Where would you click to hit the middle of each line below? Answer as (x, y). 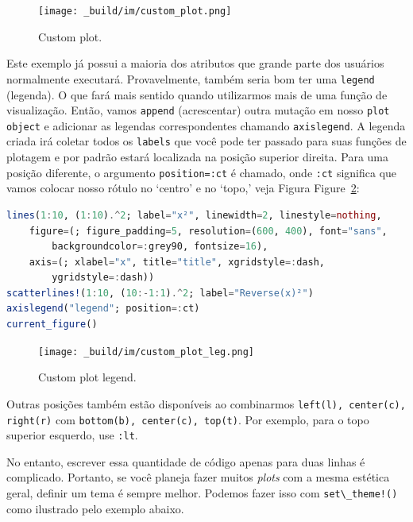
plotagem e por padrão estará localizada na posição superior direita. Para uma (197, 157)
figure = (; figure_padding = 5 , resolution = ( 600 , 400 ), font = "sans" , (208, 231)
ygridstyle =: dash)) (103, 278)
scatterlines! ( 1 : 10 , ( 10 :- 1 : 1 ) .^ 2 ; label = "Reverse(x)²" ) (160, 293)
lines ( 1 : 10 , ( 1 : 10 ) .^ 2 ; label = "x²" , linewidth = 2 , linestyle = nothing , (194, 215)
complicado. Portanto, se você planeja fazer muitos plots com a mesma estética (198, 477)
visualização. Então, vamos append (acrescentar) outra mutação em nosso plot (198, 110)
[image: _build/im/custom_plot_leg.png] (147, 352)
